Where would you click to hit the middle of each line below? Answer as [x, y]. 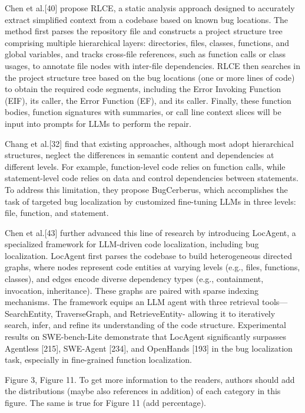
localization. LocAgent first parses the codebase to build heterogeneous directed [148, 255]
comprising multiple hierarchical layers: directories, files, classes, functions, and [147, 42]
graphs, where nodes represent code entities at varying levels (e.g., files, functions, [152, 267]
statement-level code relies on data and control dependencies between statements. [152, 178]
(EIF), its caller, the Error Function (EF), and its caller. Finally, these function [148, 100]
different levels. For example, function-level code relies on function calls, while [145, 166]
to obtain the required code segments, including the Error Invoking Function [143, 89]
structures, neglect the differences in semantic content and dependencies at [140, 155]
